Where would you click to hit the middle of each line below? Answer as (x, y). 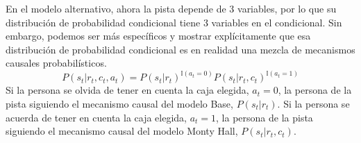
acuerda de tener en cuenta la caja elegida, (96, 117)
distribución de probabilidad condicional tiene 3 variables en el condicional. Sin (174, 22)
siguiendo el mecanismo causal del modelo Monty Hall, (122, 131)
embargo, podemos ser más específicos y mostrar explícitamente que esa (158, 36)
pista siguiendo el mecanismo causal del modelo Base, (119, 103)
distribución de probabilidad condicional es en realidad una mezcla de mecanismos (180, 49)
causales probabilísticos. (56, 63)
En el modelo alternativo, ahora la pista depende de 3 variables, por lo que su (171, 8)
